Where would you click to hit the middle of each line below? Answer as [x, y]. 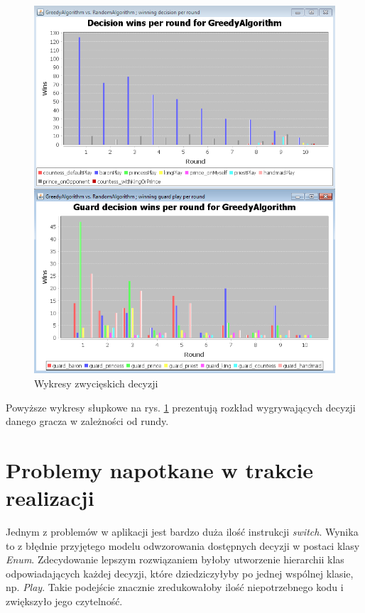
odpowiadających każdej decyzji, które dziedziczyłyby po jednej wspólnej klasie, [180, 573]
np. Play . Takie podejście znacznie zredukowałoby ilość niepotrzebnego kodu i [175, 587]
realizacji [50, 498]
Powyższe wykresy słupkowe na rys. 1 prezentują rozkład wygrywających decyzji [181, 407]
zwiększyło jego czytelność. [64, 601]
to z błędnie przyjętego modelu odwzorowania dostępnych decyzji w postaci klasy [183, 545]
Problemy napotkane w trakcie [160, 469]
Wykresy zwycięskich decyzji [96, 383]
